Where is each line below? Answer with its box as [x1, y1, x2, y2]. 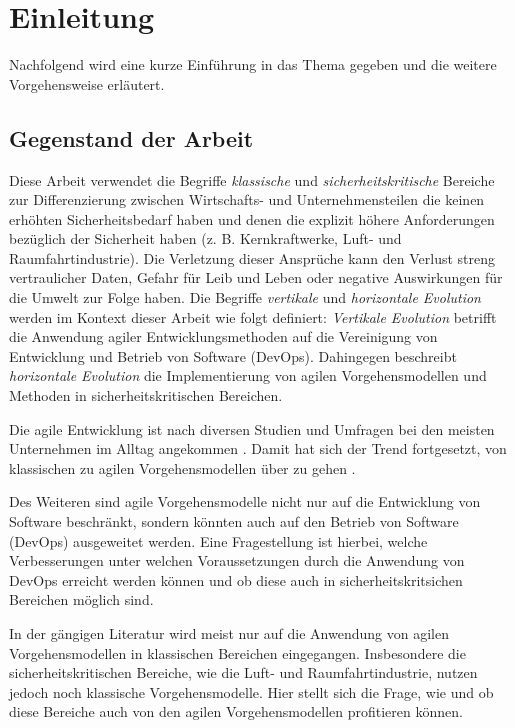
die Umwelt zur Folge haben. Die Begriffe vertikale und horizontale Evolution [9, 287, 481, 308]
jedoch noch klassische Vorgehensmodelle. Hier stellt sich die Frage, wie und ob [9, 681, 494, 702]
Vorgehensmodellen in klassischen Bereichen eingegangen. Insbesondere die [9, 642, 466, 663]
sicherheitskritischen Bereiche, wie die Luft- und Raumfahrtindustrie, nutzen [9, 662, 478, 683]
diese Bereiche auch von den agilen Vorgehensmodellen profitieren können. [9, 701, 463, 722]
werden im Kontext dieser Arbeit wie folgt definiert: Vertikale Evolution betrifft [9, 306, 497, 327]
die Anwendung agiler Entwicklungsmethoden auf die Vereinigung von [9, 326, 438, 347]
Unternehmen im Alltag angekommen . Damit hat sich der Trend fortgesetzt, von [9, 438, 507, 459]
